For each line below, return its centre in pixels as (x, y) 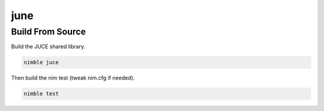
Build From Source (49, 32)
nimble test (41, 94)
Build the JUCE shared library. (48, 47)
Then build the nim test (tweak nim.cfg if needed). (73, 78)
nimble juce (41, 62)
